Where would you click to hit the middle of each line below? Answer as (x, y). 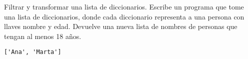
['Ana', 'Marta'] (33, 52)
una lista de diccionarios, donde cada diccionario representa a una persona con (124, 16)
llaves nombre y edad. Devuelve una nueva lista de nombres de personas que (121, 26)
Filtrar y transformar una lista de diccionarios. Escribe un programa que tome (124, 6)
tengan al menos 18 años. (43, 36)
